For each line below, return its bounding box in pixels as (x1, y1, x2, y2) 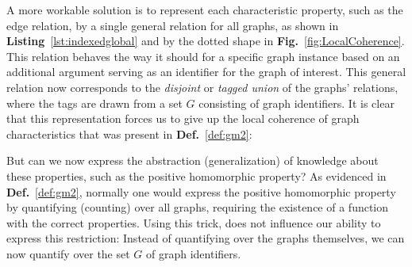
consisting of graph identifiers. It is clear (198, 94, 395, 111)
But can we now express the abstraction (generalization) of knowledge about (6, 152, 379, 169)
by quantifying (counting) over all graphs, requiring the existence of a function (6, 199, 389, 216)
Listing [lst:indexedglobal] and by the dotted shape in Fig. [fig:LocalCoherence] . (6, 32, 405, 49)
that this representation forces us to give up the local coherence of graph (6, 110, 360, 127)
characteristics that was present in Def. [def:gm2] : (6, 125, 252, 142)
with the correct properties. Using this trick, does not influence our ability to (6, 214, 381, 231)
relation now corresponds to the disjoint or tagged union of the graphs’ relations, (6, 78, 399, 95)
